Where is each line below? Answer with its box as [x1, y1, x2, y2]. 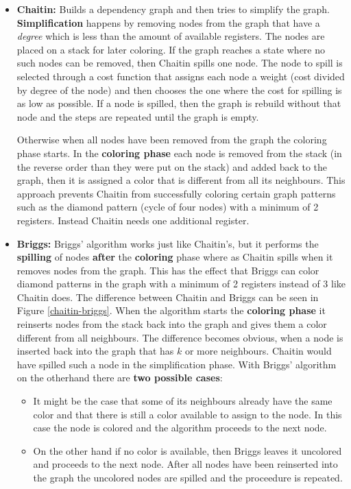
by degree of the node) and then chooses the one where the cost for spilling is [16, 82, 342, 97]
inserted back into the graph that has [16, 344, 174, 358]
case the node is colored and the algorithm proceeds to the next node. [33, 420, 327, 435]
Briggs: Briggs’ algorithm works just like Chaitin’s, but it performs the [16, 236, 319, 250]
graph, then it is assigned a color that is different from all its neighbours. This [16, 173, 346, 187]
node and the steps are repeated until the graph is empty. [16, 109, 259, 123]
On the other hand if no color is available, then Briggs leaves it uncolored [33, 443, 342, 457]
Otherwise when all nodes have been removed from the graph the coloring [16, 132, 327, 147]
